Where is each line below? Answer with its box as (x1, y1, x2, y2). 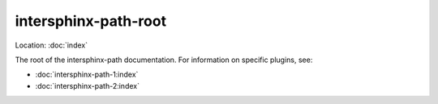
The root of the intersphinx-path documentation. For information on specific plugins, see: (15, 55, 313, 64)
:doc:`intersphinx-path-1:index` (35, 69, 139, 80)
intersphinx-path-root (15, 12, 166, 30)
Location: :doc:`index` (15, 40, 88, 50)
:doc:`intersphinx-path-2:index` (35, 81, 140, 90)
